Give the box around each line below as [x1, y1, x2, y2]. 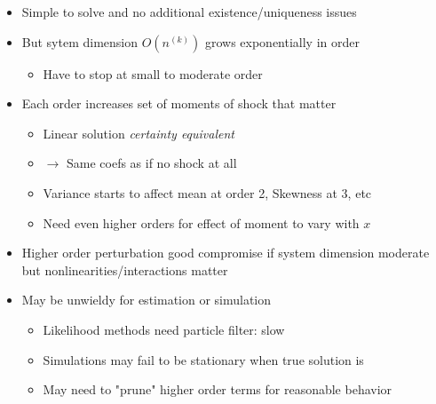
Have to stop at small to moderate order [43, 64, 263, 83]
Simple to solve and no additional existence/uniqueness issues [21, 3, 357, 20]
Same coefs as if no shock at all [66, 154, 237, 172]
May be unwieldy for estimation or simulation [21, 290, 272, 309]
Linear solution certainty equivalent [43, 123, 234, 142]
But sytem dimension [21, 32, 139, 51]
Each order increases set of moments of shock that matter [21, 94, 337, 113]
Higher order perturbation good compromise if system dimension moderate [21, 243, 430, 262]
